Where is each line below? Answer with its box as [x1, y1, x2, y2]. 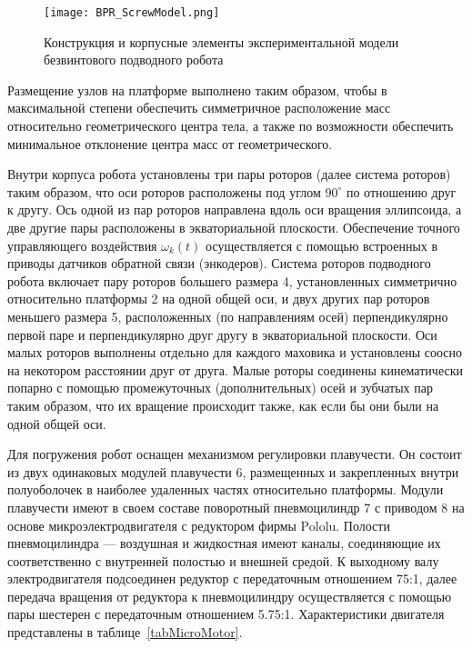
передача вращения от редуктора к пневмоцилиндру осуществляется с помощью [7, 586, 452, 605]
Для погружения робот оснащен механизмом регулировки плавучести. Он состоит [7, 444, 462, 464]
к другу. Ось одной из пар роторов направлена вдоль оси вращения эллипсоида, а [7, 200, 462, 219]
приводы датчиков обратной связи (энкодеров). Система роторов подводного [7, 254, 431, 273]
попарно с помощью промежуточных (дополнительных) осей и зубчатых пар [7, 378, 433, 397]
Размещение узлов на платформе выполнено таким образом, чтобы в [7, 80, 387, 99]
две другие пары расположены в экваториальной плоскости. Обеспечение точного [7, 218, 460, 236]
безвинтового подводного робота [44, 50, 224, 69]
